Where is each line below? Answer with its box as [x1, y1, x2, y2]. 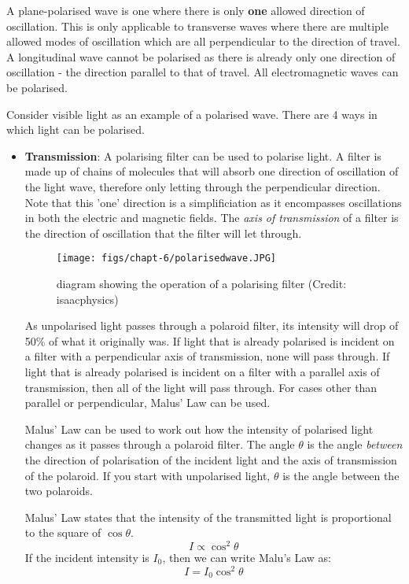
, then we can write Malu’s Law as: [162, 549, 332, 565]
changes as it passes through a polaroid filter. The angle [24, 436, 295, 453]
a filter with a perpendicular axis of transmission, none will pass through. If [24, 348, 390, 364]
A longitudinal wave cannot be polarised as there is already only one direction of [6, 48, 396, 65]
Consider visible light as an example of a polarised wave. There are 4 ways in [6, 105, 378, 122]
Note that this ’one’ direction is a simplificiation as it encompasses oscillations [24, 194, 402, 210]
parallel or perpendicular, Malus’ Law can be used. [24, 394, 271, 411]
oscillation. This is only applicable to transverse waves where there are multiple [6, 17, 389, 34]
